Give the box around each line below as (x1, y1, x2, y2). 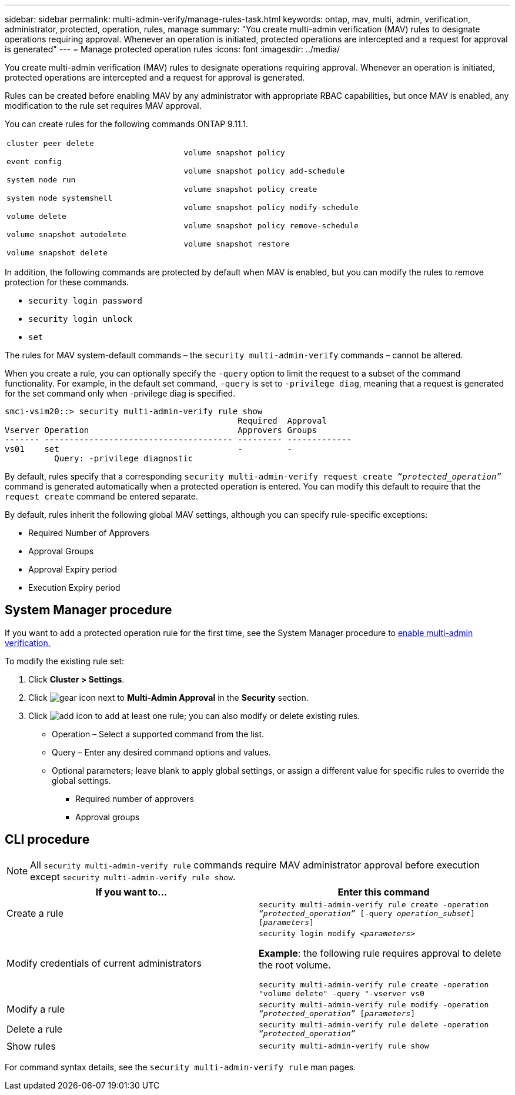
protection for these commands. (5, 277, 129, 287)
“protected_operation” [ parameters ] (259, 1009, 416, 1018)
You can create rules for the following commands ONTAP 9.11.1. (5, 119, 249, 129)
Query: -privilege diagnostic (54, 454, 193, 463)
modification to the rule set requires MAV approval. (5, 101, 202, 111)
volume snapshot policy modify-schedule (183, 202, 359, 212)
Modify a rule (6, 1003, 65, 1015)
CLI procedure (5, 832, 90, 847)
